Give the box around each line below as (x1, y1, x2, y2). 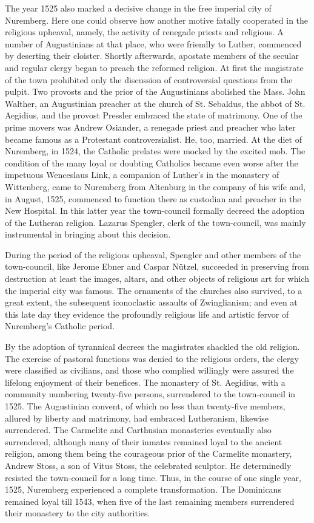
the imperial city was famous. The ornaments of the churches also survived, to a (5, 284, 302, 296)
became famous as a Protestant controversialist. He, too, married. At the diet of (5, 132, 302, 145)
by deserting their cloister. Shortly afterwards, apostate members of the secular (5, 49, 299, 62)
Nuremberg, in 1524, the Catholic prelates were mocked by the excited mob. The (5, 145, 306, 157)
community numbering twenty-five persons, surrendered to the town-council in (5, 388, 296, 400)
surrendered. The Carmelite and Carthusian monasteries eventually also (5, 423, 272, 436)
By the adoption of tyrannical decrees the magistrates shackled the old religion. (5, 340, 300, 353)
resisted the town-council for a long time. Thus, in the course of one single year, (5, 471, 301, 484)
